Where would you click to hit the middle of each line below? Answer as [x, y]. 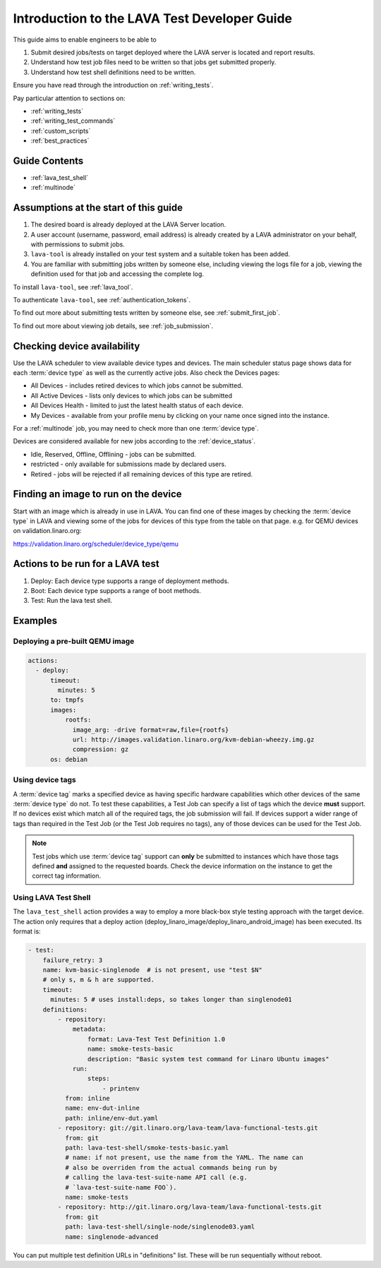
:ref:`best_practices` [60, 140]
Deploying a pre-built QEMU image [74, 641]
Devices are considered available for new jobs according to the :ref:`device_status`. [134, 441]
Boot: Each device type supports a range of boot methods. [116, 590]
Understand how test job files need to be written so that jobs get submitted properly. [153, 62]
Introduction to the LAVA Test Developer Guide [153, 18]
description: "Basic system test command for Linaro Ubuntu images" [208, 1059]
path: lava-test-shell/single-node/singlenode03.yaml [160, 1227]
